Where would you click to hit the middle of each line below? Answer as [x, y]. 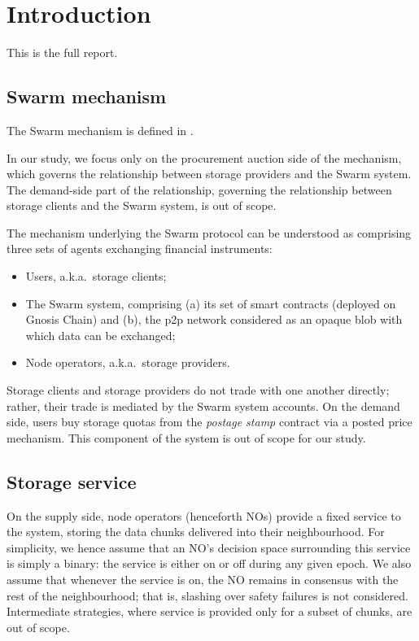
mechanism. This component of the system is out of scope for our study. [186, 437]
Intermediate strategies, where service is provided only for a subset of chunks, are [209, 611]
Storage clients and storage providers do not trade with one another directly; [198, 390]
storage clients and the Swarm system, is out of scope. [142, 205]
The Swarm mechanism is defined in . [100, 130]
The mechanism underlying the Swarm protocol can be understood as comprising [209, 232]
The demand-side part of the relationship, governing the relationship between [199, 189]
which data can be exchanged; [100, 335]
